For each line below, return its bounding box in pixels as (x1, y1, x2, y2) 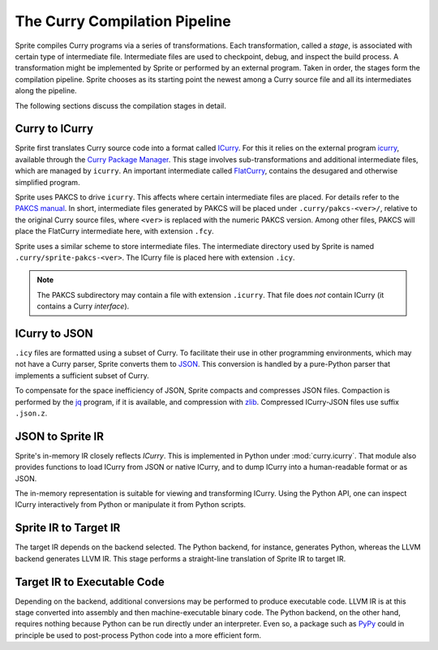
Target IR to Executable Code (15, 575, 165, 588)
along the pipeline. (15, 86, 77, 96)
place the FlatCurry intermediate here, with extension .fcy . (15, 226, 214, 236)
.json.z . (15, 408, 48, 418)
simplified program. (15, 177, 80, 187)
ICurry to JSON (15, 326, 93, 340)
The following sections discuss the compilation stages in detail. (15, 101, 227, 110)
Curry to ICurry (15, 122, 93, 136)
